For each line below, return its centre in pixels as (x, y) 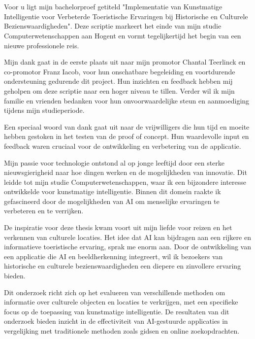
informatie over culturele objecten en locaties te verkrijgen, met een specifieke (121, 302)
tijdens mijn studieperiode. (44, 110)
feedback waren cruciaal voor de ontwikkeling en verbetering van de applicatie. (123, 146)
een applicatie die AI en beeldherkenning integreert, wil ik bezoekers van (113, 256)
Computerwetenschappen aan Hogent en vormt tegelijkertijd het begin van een (123, 35)
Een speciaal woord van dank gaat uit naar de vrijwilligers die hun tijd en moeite (127, 126)
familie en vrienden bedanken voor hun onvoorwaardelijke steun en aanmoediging (127, 100)
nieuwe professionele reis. (42, 45)
